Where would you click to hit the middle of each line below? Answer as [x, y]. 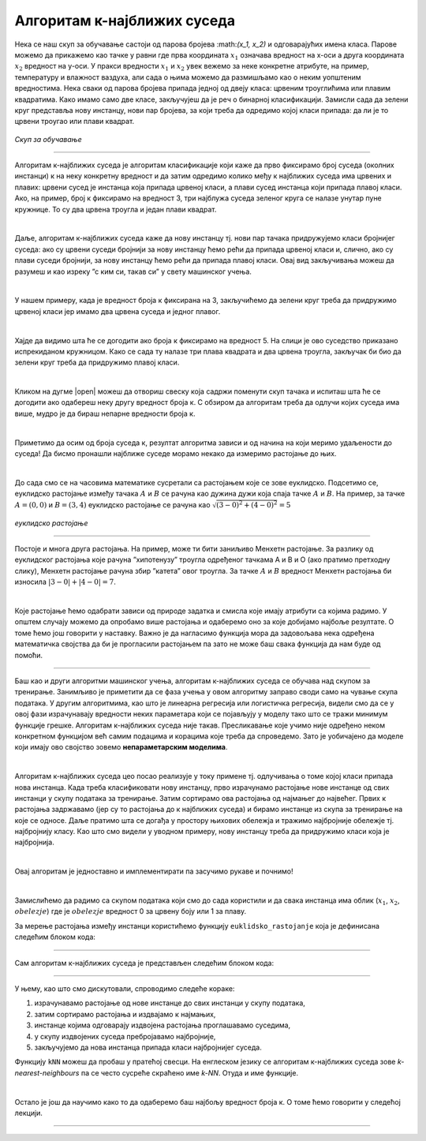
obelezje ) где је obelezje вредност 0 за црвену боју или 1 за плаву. [131, 911]
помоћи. [29, 655]
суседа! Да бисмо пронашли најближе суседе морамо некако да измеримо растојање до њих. [176, 454]
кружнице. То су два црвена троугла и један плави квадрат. [116, 209]
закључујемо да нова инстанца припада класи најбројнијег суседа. [148, 1047]
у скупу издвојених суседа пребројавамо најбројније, [125, 1036]
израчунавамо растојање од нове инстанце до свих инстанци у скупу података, [170, 1003]
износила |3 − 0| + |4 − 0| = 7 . [65, 582]
